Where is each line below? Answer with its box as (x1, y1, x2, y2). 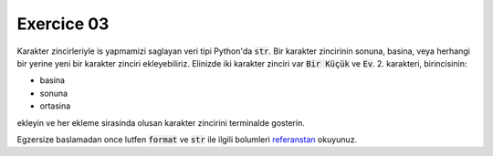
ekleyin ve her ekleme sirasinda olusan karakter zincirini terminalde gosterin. (16, 117, 305, 128)
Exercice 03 (16, 14, 110, 34)
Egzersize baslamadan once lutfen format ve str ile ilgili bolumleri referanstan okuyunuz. (16, 133, 358, 145)
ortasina (39, 100, 71, 111)
